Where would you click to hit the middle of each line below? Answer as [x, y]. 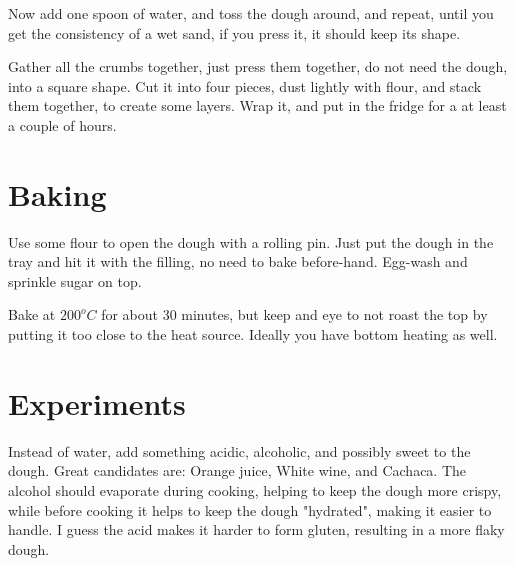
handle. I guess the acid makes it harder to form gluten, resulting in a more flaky [256, 529]
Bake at [32, 314]
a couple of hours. [62, 124]
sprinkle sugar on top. [75, 280]
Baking [57, 193]
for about [129, 314]
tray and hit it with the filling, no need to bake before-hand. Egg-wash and [238, 261]
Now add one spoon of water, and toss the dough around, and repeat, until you [251, 13]
